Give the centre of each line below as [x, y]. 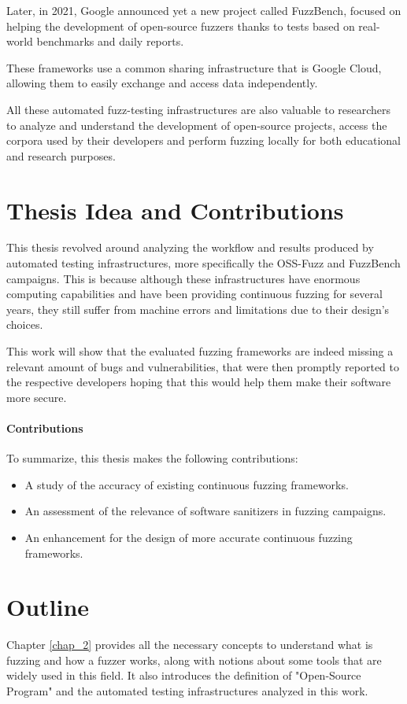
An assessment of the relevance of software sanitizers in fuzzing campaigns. [205, 511]
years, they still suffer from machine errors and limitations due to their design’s [198, 309]
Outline [48, 607]
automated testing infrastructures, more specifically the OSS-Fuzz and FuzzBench [203, 263]
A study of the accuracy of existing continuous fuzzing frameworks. [187, 484]
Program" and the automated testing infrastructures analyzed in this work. [187, 691]
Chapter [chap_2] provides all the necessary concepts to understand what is [190, 645]
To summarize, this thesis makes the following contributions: [152, 458]
